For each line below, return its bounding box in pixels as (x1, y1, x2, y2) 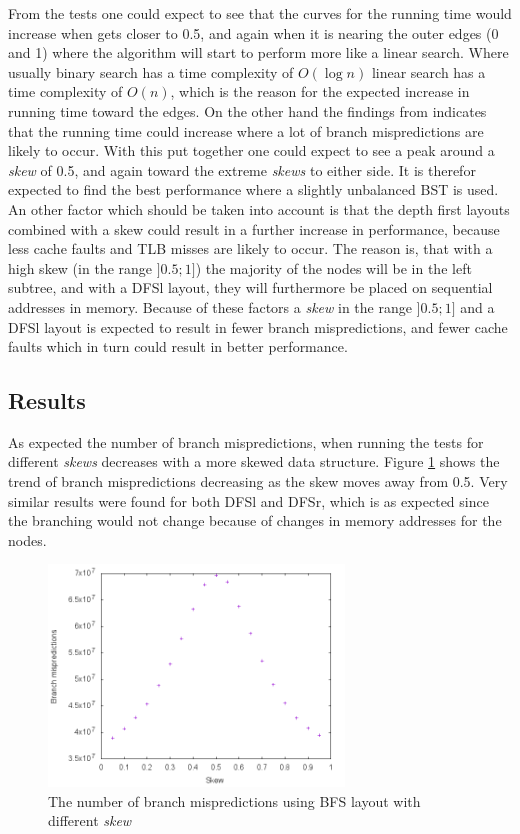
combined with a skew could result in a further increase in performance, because (8, 218, 500, 239)
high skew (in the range (8, 257, 153, 278)
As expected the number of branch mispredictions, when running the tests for (8, 431, 484, 452)
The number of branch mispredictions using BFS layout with (48, 790, 421, 811)
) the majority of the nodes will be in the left (195, 257, 472, 278)
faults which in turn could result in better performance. (8, 336, 348, 357)
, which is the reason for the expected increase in (170, 81, 470, 102)
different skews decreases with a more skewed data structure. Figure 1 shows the (8, 451, 500, 472)
